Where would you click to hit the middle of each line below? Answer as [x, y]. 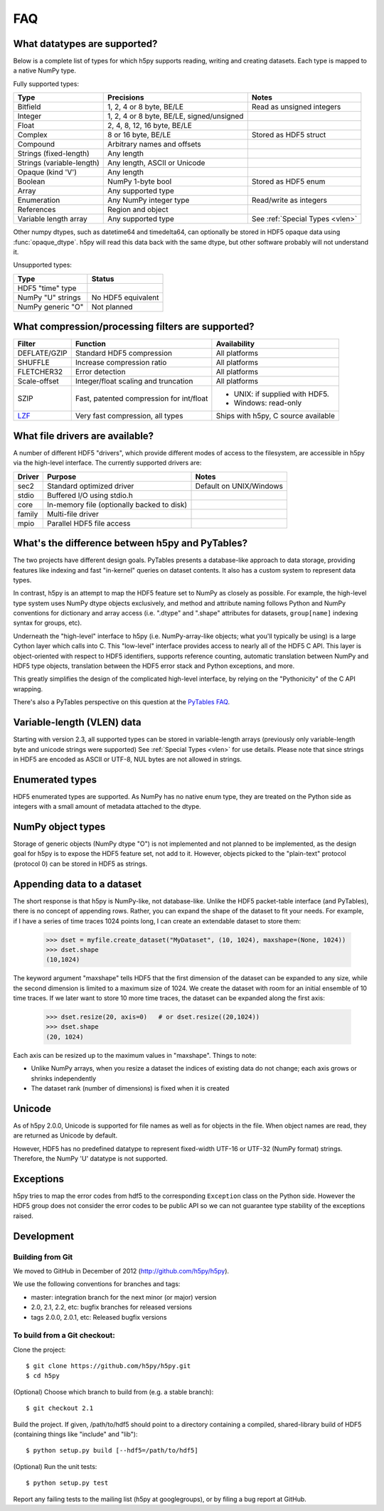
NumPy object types [59, 827]
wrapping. [28, 689]
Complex [32, 135]
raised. [23, 1216]
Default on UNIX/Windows [239, 486]
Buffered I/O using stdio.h [90, 495]
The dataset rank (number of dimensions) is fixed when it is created [130, 1088]
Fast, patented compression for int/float [142, 398]
